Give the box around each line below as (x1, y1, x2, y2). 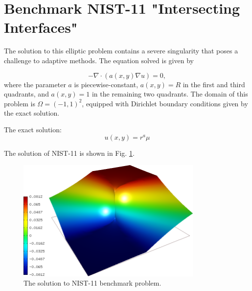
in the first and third (183, 79, 245, 89)
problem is (4, 98, 35, 108)
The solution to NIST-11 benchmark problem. (23, 278, 161, 288)
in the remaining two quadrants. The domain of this (92, 89, 248, 99)
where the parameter (4, 79, 66, 89)
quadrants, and (4, 89, 49, 99)
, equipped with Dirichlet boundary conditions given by (82, 98, 248, 108)
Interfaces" (4, 17, 78, 37)
